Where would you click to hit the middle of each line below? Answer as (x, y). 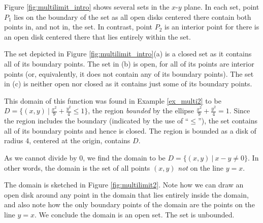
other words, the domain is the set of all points (77, 167)
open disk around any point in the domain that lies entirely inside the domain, (126, 194)
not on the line (201, 167)
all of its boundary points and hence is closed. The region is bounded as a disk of (130, 130)
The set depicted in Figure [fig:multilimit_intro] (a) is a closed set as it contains (128, 54)
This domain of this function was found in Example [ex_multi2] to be (113, 100)
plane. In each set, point (222, 7)
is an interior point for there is (212, 27)
